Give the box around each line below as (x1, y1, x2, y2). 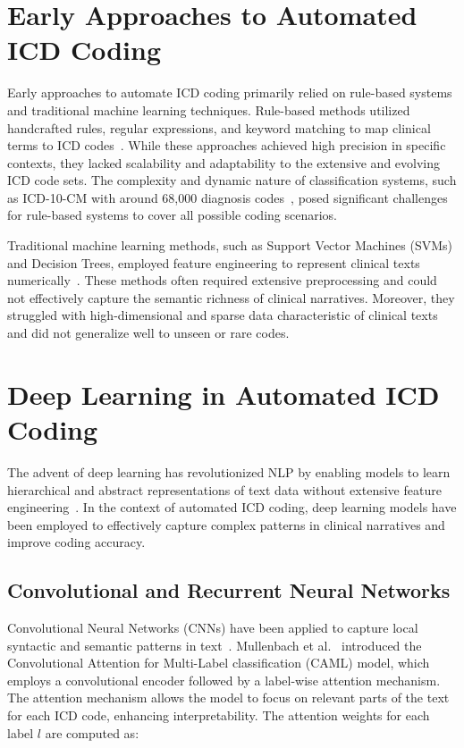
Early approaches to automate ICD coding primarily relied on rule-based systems (7, 83, 452, 102)
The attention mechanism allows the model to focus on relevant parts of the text (7, 688, 450, 707)
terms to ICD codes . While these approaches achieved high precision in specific (7, 136, 446, 155)
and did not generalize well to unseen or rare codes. (7, 324, 290, 342)
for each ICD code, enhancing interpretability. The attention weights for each (7, 706, 430, 725)
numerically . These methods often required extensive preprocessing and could (7, 271, 437, 290)
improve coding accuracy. (7, 533, 146, 551)
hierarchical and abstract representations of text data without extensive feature (7, 480, 442, 499)
